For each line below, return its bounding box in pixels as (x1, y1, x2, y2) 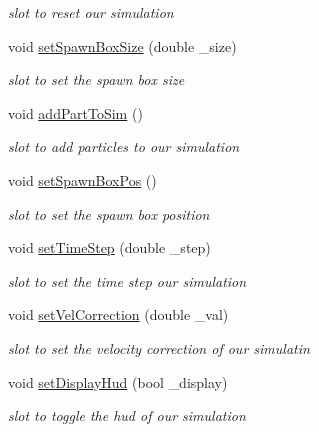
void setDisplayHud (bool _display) (8, 371, 228, 392)
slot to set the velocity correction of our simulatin (8, 337, 310, 358)
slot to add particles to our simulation (8, 136, 240, 157)
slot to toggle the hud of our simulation (8, 405, 246, 426)
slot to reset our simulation (8, 2, 174, 22)
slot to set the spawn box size (8, 69, 185, 90)
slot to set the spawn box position (8, 203, 210, 224)
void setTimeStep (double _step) (8, 237, 211, 258)
